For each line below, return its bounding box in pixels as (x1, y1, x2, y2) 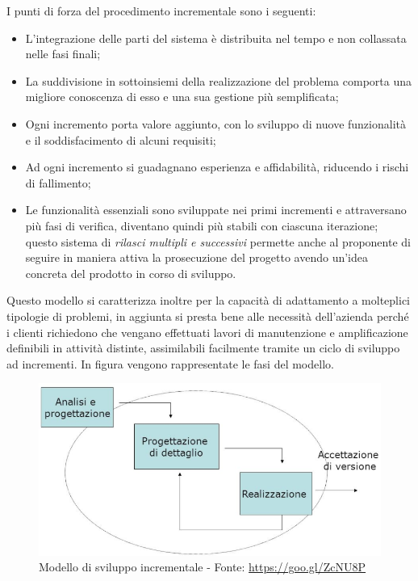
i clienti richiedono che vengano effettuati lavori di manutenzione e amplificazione (6, 323, 408, 340)
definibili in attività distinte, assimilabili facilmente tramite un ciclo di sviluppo (6, 339, 400, 356)
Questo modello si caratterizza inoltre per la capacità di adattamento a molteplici (6, 292, 411, 309)
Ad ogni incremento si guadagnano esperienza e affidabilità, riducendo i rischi (25, 158, 409, 175)
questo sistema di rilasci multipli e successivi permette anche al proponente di (25, 233, 411, 250)
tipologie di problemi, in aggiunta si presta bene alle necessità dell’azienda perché (6, 307, 409, 324)
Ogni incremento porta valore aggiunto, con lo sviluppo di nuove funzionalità (25, 115, 406, 132)
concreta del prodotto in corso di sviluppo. (25, 264, 236, 281)
